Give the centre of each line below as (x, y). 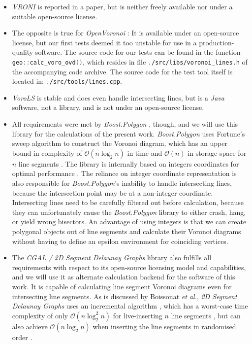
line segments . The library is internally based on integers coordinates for (129, 163)
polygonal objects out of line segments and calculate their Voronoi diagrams (126, 231)
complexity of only (40, 315)
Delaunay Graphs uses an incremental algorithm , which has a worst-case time (130, 306)
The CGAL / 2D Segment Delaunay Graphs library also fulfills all (112, 258)
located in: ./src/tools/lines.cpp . (67, 81)
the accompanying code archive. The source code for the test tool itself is (122, 71)
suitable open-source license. (55, 16)
